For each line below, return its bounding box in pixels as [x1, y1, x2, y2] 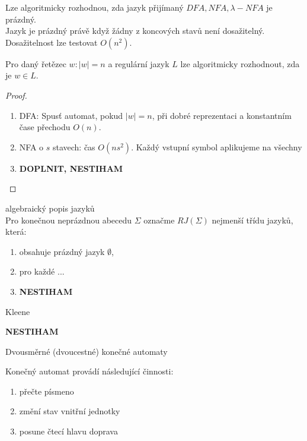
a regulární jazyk [108, 57, 170, 70]
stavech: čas [52, 140, 95, 153]
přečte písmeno [19, 385, 74, 397]
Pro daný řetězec [5, 57, 66, 70]
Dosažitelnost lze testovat [5, 36, 98, 48]
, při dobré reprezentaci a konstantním [152, 109, 292, 121]
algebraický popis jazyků [5, 201, 95, 214]
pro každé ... [19, 265, 65, 278]
